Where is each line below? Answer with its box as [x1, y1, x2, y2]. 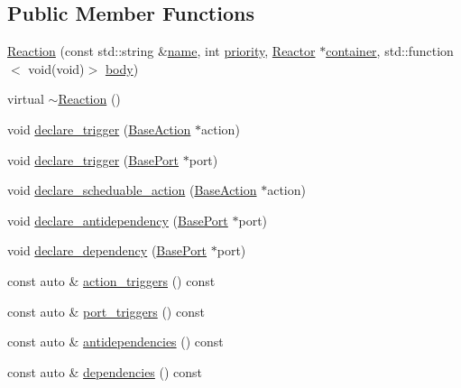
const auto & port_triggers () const [7, 301, 205, 320]
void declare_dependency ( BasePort [7, 241, 207, 260]
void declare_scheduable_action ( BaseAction [7, 180, 257, 199]
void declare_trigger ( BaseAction [7, 119, 191, 138]
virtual [7, 89, 44, 108]
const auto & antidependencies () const [7, 332, 224, 351]
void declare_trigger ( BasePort [7, 150, 180, 169]
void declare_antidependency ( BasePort [7, 210, 228, 229]
